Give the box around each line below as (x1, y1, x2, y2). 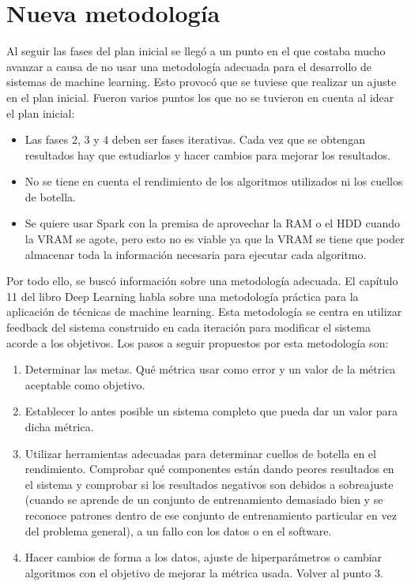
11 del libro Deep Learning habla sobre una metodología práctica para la (6, 287, 359, 304)
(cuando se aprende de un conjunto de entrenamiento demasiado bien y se (25, 491, 383, 508)
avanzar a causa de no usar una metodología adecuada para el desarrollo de (6, 58, 372, 74)
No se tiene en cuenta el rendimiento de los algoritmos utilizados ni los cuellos (25, 173, 403, 190)
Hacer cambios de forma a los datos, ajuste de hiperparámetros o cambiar (25, 549, 383, 565)
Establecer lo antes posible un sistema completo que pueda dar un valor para (25, 403, 398, 419)
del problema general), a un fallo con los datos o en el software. (25, 522, 332, 539)
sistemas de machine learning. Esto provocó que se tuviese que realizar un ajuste (6, 73, 397, 90)
